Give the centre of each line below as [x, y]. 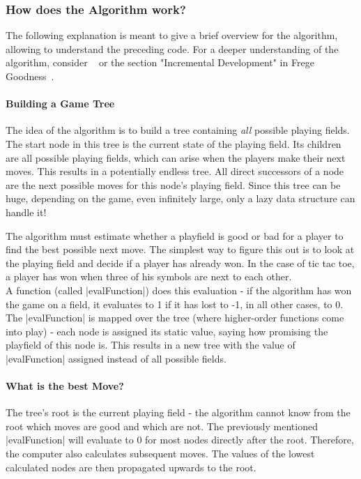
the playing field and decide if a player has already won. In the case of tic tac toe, [180, 263]
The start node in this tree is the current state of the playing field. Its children [174, 143]
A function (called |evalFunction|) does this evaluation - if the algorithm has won [179, 290]
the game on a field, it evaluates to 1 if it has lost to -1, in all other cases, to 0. [175, 304]
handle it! [26, 212]
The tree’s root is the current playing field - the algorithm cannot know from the [178, 412]
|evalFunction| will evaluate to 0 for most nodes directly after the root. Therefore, [180, 440]
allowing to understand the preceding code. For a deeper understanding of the [172, 48]
